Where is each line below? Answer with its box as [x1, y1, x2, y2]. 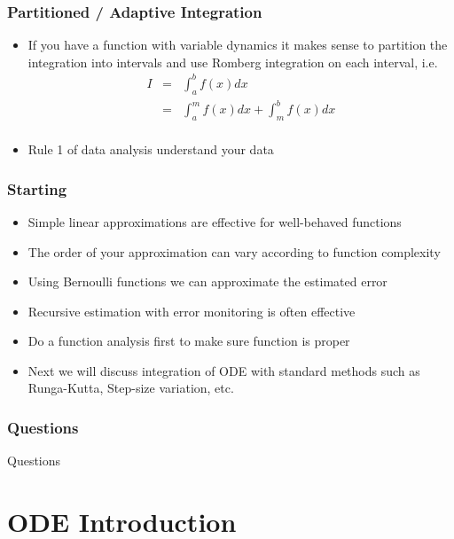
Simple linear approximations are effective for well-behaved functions [27, 212, 402, 230]
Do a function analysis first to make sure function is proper [27, 332, 350, 350]
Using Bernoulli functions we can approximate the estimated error [27, 272, 387, 291]
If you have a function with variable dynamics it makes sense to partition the [27, 35, 448, 54]
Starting [7, 177, 67, 199]
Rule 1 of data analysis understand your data [27, 140, 274, 159]
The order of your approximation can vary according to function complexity [27, 242, 441, 261]
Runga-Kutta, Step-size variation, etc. [27, 379, 234, 397]
